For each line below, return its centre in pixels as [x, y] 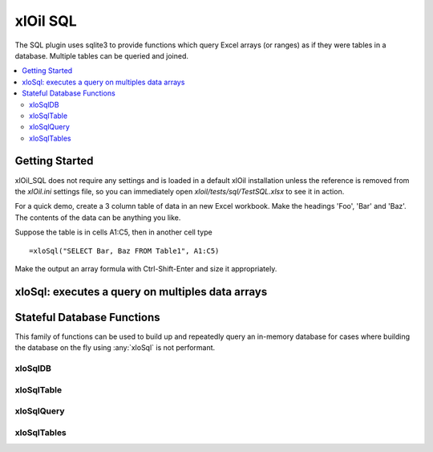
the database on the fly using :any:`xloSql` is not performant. [115, 348]
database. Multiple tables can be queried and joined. [101, 55]
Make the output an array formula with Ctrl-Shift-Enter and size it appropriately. [146, 268]
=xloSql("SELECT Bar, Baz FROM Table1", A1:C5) [124, 250]
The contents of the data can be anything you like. [98, 218]
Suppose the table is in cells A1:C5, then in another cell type [113, 232]
